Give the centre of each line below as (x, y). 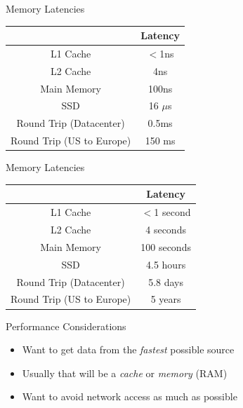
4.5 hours (166, 264)
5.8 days (166, 281)
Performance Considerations (66, 326)
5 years (166, 299)
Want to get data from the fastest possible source (128, 349)
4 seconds (166, 230)
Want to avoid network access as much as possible (130, 396)
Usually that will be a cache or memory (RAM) (125, 373)
